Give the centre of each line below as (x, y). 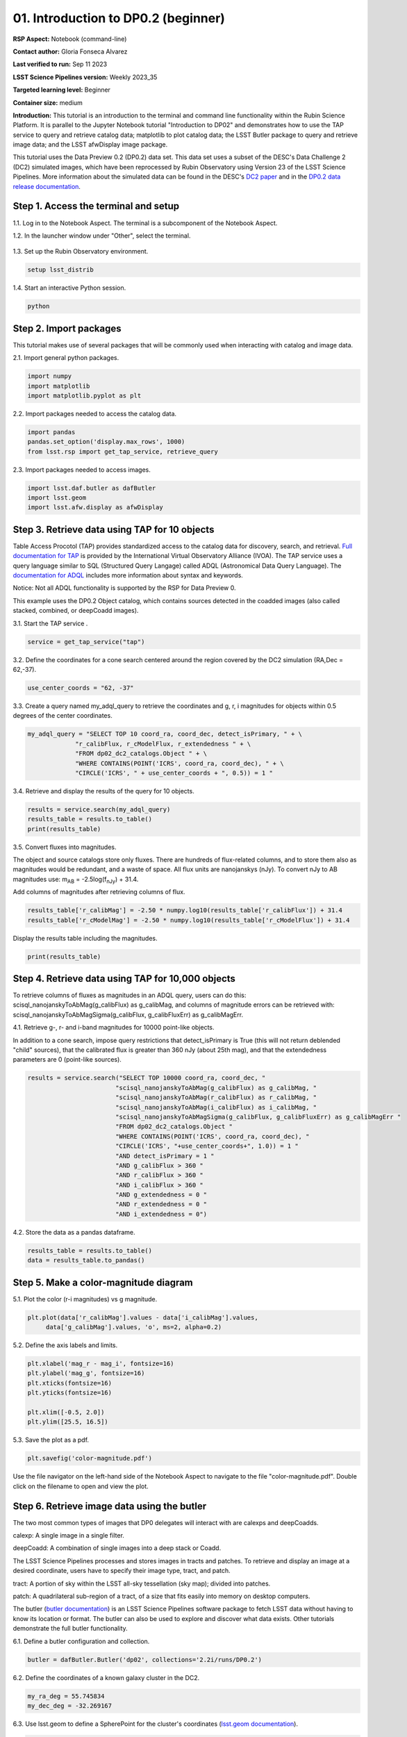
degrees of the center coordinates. (63, 716)
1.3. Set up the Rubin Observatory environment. (81, 252)
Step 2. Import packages (67, 328)
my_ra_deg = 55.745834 (66, 1696)
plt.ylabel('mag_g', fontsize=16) (86, 1373)
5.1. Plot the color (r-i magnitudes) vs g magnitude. (85, 1299)
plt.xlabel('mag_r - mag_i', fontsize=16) (101, 1364)
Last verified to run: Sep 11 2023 (60, 64)
